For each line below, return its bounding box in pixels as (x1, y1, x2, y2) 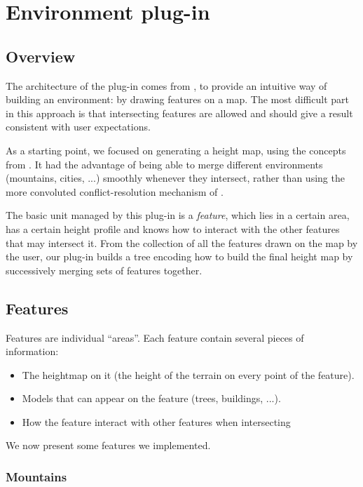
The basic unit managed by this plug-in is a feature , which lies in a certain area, (6, 208, 350, 222)
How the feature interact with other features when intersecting (22, 414, 291, 429)
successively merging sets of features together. (6, 262, 203, 277)
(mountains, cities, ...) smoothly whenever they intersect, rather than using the (6, 171, 345, 185)
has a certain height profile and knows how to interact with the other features (6, 221, 340, 236)
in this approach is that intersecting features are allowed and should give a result (6, 105, 353, 120)
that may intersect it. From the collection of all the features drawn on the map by (6, 235, 358, 250)
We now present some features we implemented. (6, 438, 211, 453)
